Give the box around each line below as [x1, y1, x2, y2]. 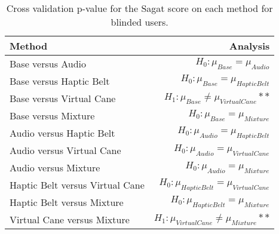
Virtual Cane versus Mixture [10, 213, 130, 226]
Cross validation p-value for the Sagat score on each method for [6, 1, 273, 15]
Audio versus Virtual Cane [10, 143, 121, 157]
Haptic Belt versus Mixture [10, 195, 124, 209]
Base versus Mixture [10, 109, 95, 122]
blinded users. [111, 15, 168, 29]
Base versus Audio [10, 57, 87, 70]
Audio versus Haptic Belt [10, 126, 115, 140]
